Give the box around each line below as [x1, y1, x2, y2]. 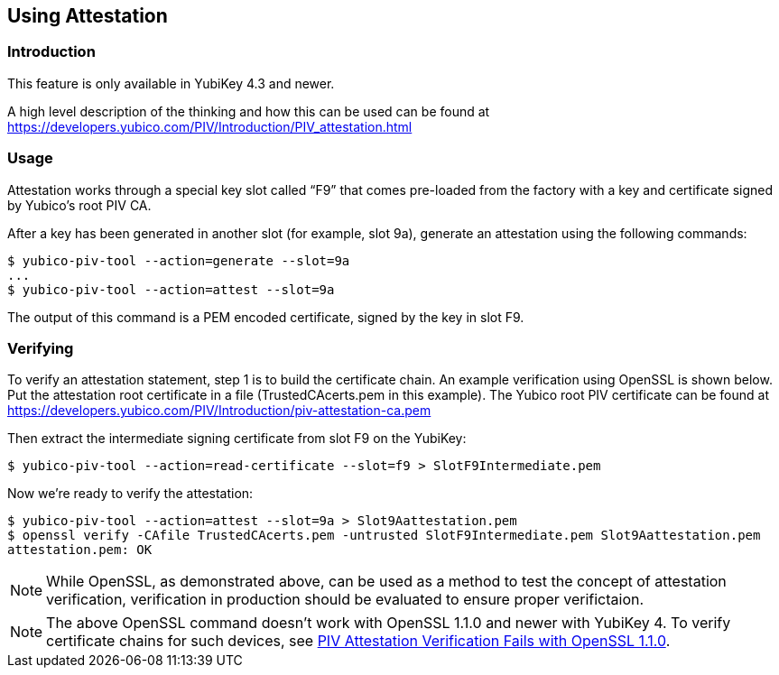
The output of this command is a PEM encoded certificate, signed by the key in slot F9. [7, 309, 524, 325]
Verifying [7, 338, 74, 357]
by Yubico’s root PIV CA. [7, 197, 152, 213]
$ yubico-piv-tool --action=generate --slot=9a [7, 253, 350, 268]
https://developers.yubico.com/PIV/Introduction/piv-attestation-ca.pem [7, 402, 431, 419]
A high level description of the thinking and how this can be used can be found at [7, 103, 490, 119]
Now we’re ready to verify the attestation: [7, 485, 254, 502]
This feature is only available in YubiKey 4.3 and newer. [7, 75, 335, 91]
